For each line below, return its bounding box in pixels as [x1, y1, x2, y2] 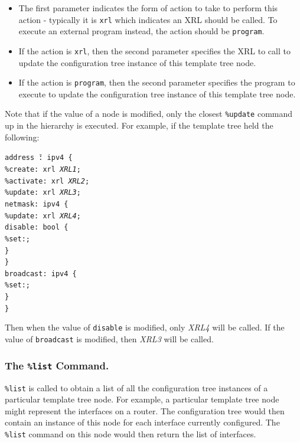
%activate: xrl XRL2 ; [5, 176, 90, 185]
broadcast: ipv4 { [5, 269, 77, 278]
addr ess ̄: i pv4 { [5, 153, 73, 162]
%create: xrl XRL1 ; [5, 165, 81, 173]
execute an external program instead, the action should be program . [18, 25, 265, 37]
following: [5, 130, 40, 143]
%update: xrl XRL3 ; [5, 188, 81, 197]
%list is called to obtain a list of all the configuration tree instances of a [5, 381, 268, 394]
